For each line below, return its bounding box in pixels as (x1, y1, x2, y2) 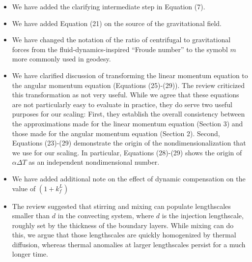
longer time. (12, 249, 48, 259)
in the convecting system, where (57, 210, 154, 221)
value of (12, 183, 36, 193)
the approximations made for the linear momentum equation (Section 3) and (12, 118, 243, 128)
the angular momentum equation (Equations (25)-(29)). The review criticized (12, 80, 245, 90)
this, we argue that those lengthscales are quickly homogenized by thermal (12, 230, 236, 240)
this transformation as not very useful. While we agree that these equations (12, 89, 239, 100)
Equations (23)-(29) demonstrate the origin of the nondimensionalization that (12, 138, 246, 148)
